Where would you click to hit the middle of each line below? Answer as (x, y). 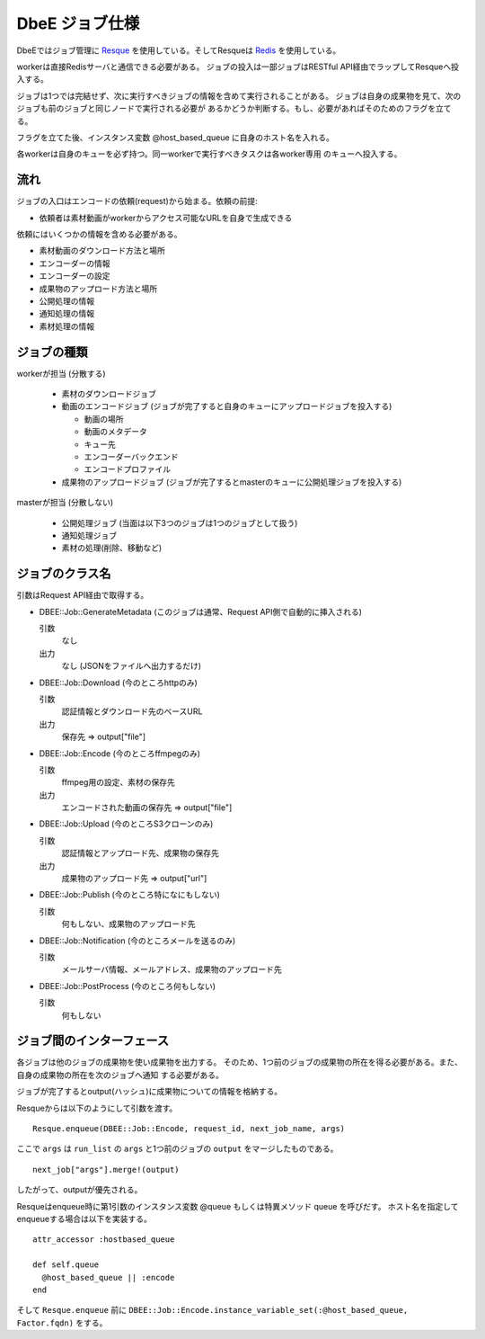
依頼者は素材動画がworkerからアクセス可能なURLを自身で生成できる (166, 218)
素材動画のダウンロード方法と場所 (102, 251)
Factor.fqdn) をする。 (62, 1323)
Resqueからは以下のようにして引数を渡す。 (97, 1108)
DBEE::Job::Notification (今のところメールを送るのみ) (137, 941)
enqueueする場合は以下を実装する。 (84, 1218)
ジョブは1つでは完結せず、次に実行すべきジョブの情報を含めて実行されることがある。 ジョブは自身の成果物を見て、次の (239, 95)
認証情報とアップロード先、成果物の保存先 (140, 853)
